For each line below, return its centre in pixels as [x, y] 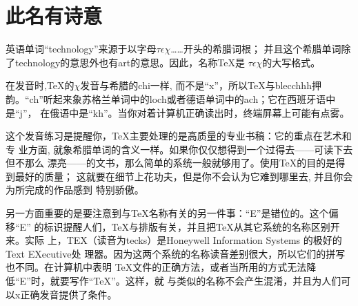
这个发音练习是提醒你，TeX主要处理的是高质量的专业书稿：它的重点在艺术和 [179, 136]
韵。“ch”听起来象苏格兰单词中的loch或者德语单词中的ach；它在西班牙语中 [171, 98]
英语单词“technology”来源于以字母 [81, 49]
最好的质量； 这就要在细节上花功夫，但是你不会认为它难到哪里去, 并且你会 [184, 176]
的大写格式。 [291, 62]
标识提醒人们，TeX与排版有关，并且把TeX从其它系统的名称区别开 [192, 226]
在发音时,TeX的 [40, 85]
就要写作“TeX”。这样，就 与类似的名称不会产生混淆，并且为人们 [196, 281]
